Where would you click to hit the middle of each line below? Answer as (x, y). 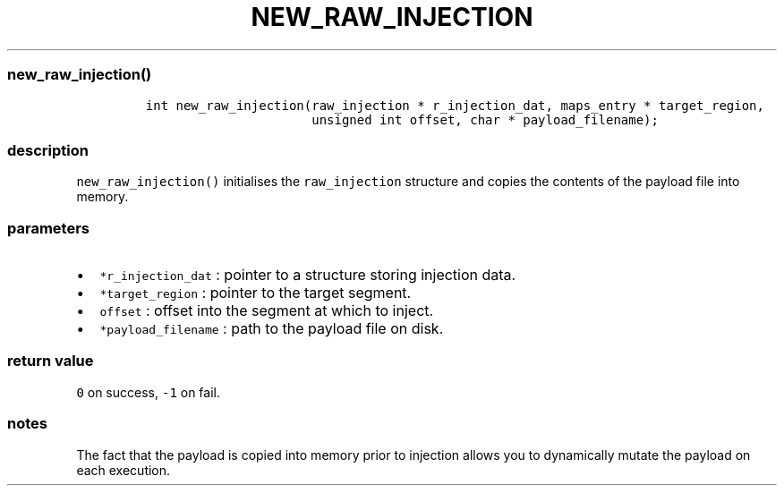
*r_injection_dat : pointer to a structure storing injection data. (308, 275)
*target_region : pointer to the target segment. (256, 293)
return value (51, 361)
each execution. (124, 470)
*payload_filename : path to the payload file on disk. (272, 328)
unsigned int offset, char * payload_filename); (485, 119)
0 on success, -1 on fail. (148, 392)
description (48, 150)
